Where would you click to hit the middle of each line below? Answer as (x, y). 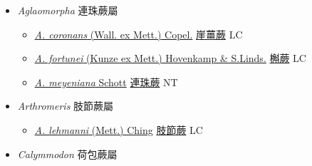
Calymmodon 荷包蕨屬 (67, 154)
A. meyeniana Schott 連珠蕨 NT (106, 82)
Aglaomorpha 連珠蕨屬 (68, 10)
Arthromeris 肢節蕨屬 (66, 106)
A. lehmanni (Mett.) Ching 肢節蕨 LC (119, 129)
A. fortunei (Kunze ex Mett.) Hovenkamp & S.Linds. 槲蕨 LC (170, 58)
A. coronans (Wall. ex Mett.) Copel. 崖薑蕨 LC (139, 34)
